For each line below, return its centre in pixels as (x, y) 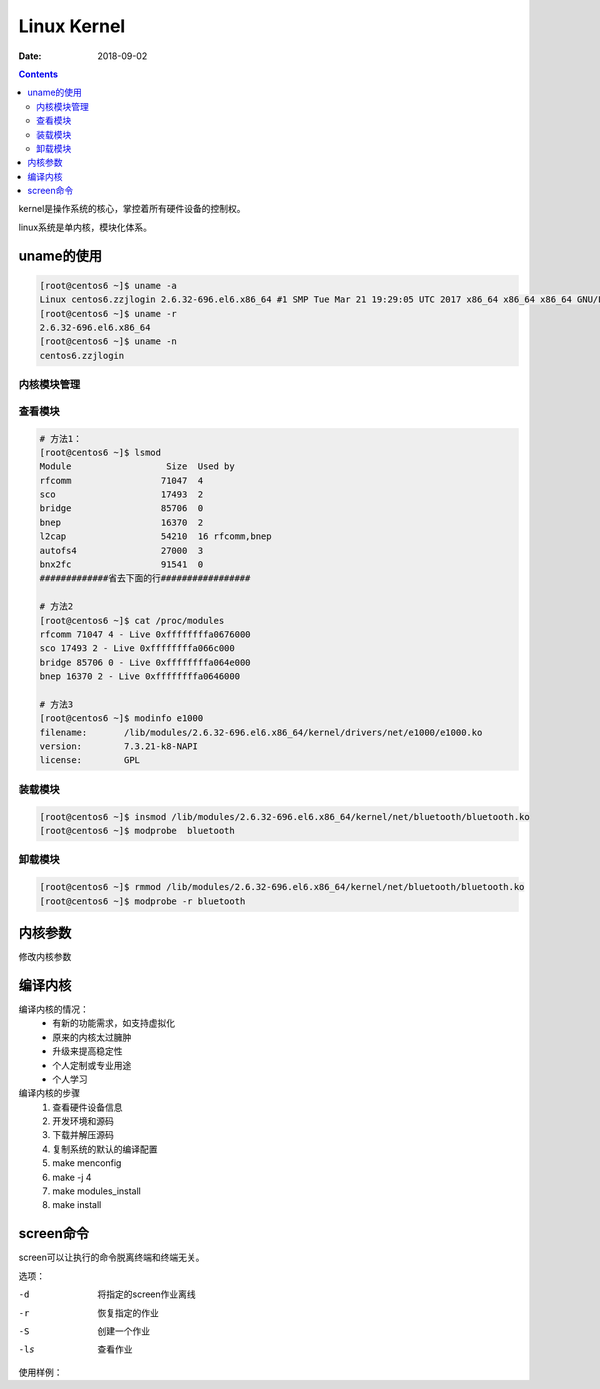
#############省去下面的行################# (145, 578)
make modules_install (97, 1191)
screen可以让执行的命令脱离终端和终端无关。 (111, 1257)
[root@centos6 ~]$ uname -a (108, 285)
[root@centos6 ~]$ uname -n (108, 341)
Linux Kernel (72, 26)
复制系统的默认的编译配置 (105, 1149)
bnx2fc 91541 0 (121, 564)
